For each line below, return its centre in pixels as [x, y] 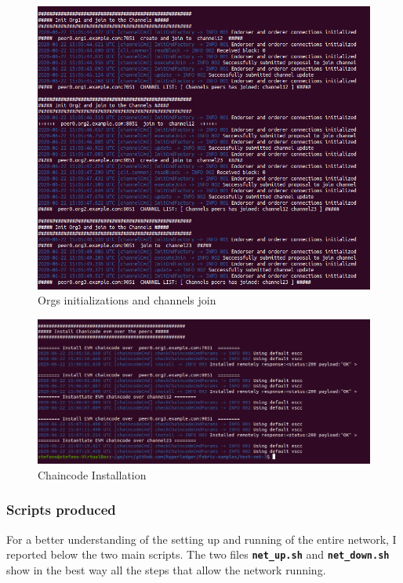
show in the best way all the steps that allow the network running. [166, 569]
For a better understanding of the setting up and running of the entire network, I [201, 539]
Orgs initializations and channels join [127, 300]
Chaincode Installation [92, 474]
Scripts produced [61, 510]
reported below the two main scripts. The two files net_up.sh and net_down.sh [198, 554]
